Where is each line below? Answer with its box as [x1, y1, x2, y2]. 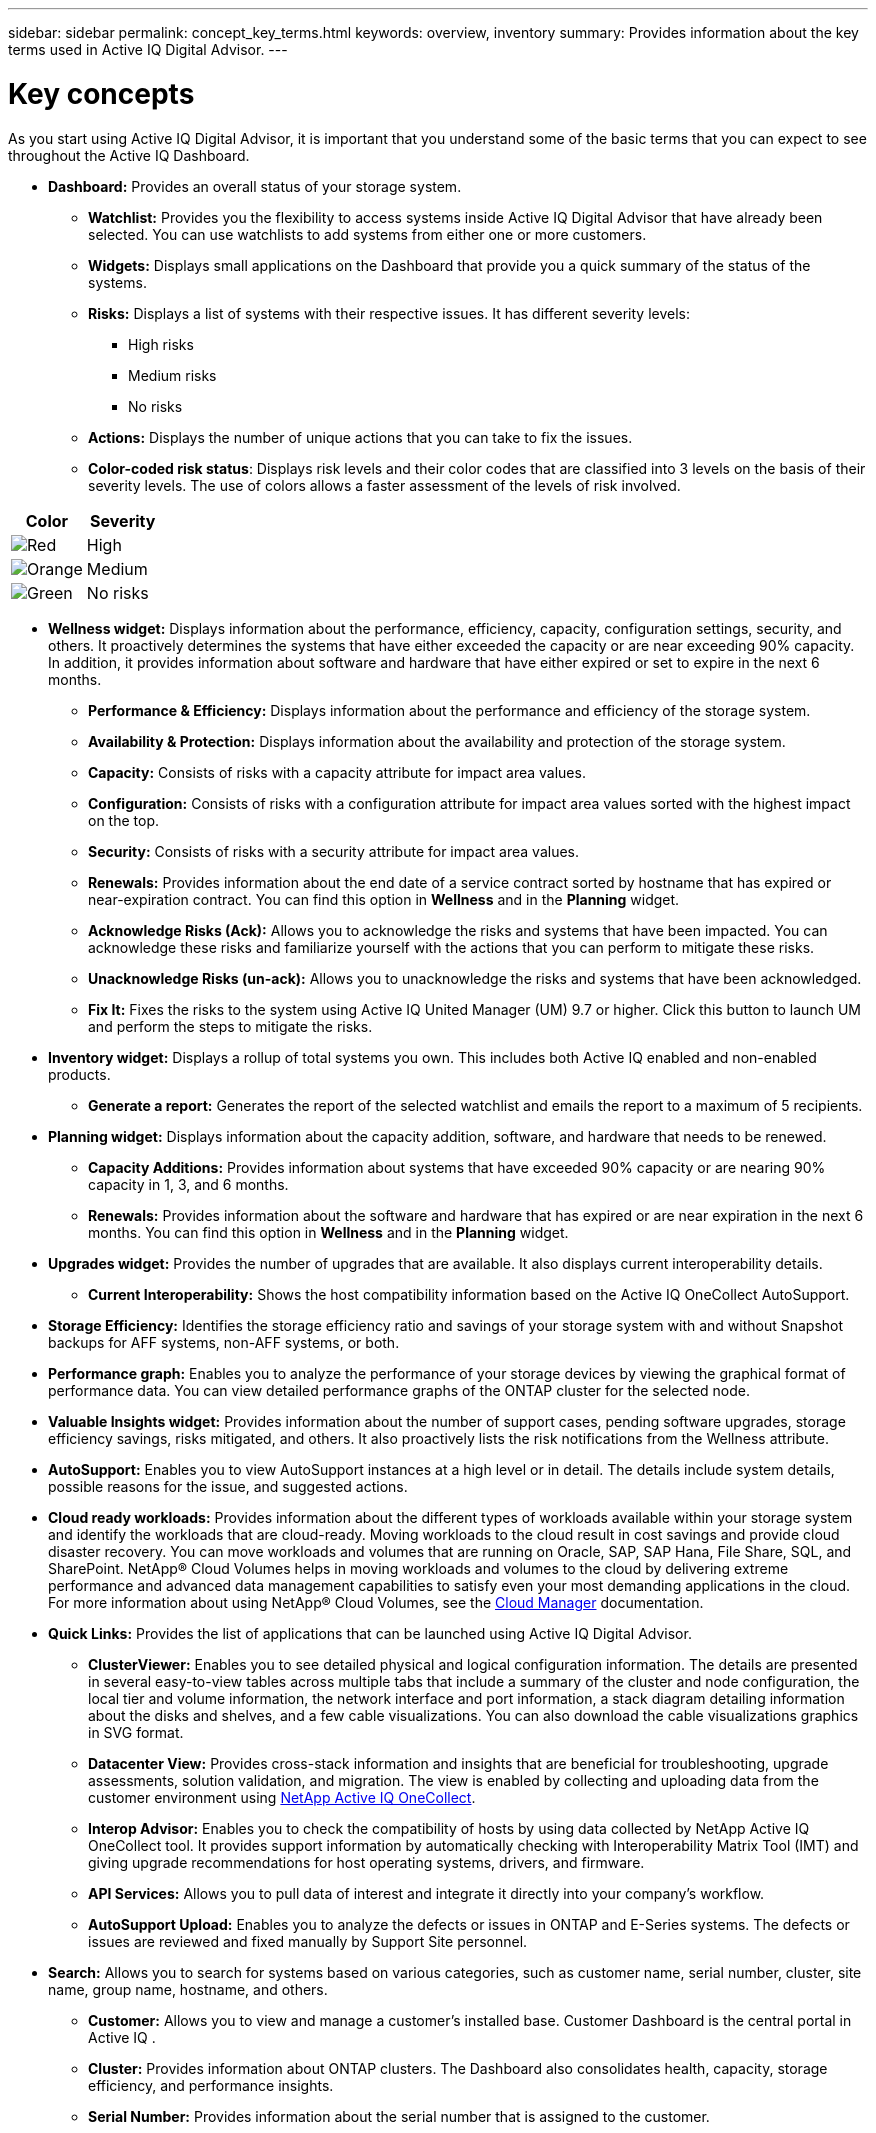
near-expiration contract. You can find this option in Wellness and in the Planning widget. [88, 890, 680, 908]
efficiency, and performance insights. [88, 2076, 334, 2094]
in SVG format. [88, 1723, 184, 1741]
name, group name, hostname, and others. [48, 1980, 328, 1998]
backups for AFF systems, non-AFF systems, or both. [48, 1333, 400, 1351]
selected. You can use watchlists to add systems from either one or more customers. [88, 225, 647, 243]
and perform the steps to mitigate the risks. [88, 1017, 373, 1035]
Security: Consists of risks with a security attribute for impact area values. [88, 842, 580, 860]
